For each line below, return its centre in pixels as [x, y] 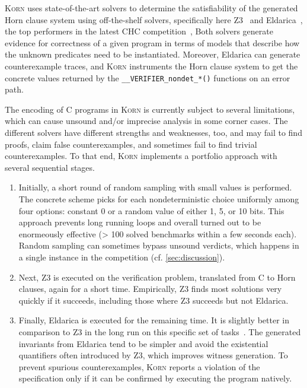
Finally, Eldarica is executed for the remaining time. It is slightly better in [154, 320]
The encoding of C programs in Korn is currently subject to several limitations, [150, 109]
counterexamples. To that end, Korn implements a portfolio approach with [141, 156]
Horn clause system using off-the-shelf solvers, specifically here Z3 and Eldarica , [154, 19]
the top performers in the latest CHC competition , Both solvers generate [139, 31]
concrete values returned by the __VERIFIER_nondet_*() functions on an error [148, 77]
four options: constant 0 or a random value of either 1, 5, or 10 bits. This [151, 210]
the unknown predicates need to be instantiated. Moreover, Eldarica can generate [153, 54]
